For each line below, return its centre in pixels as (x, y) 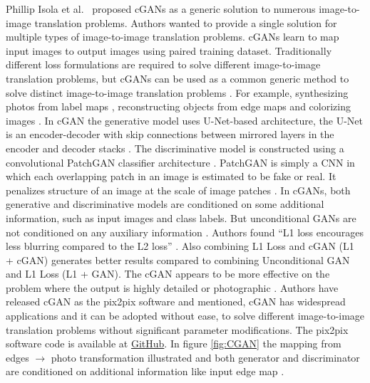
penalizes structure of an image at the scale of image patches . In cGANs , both (178, 190)
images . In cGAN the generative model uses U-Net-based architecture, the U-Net (184, 120)
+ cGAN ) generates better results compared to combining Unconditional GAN (178, 259)
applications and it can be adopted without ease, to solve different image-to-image (185, 316)
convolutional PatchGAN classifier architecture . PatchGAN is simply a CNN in (180, 162)
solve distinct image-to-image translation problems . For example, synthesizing (177, 92)
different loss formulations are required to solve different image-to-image (163, 64)
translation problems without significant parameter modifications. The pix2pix (177, 329)
